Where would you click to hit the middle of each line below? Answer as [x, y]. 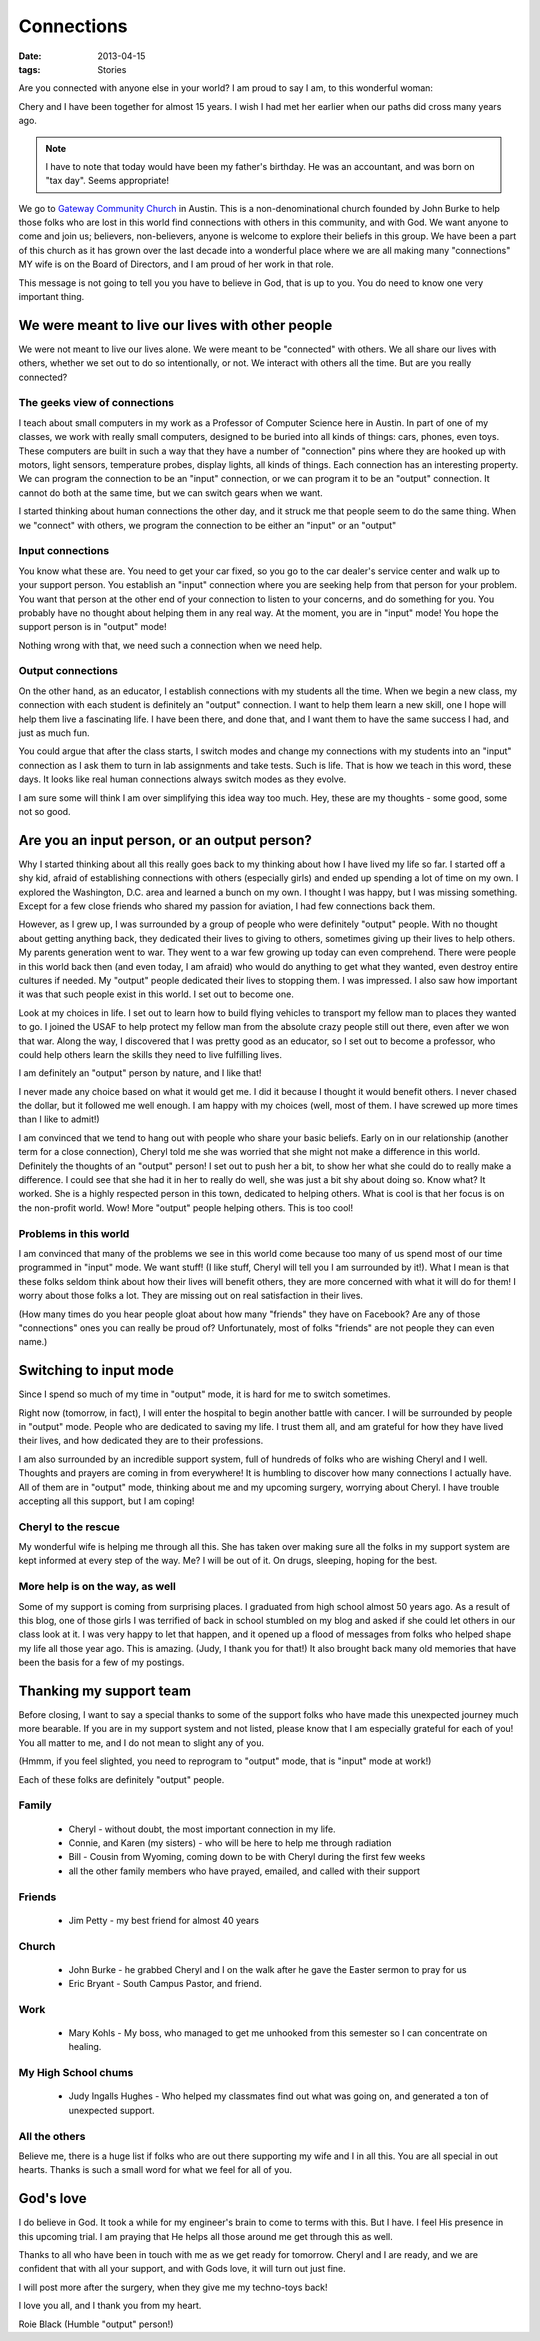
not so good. [44, 811]
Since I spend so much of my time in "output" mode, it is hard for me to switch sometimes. [204, 1394]
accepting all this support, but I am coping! [106, 1501]
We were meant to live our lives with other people [175, 325]
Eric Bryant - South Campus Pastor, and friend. [165, 1984]
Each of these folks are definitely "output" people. [121, 1779]
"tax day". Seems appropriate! [107, 181]
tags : [29, 69]
